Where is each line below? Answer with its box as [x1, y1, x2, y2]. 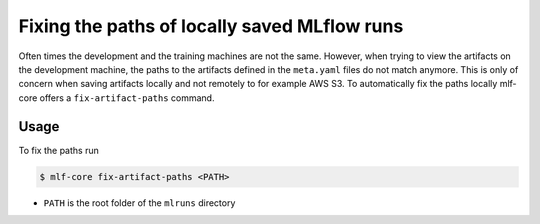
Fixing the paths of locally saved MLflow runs [18, 15, 404, 37]
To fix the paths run [18, 144, 99, 156]
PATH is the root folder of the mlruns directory [43, 196, 236, 209]
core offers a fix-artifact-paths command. [18, 91, 215, 104]
